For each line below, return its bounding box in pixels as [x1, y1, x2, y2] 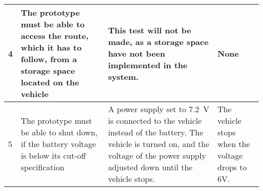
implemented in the [108, 59, 188, 71]
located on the [21, 76, 79, 88]
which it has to [21, 41, 82, 53]
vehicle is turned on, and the [108, 138, 209, 150]
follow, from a [21, 53, 77, 65]
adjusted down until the [108, 161, 193, 173]
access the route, [21, 30, 89, 41]
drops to [217, 161, 247, 173]
